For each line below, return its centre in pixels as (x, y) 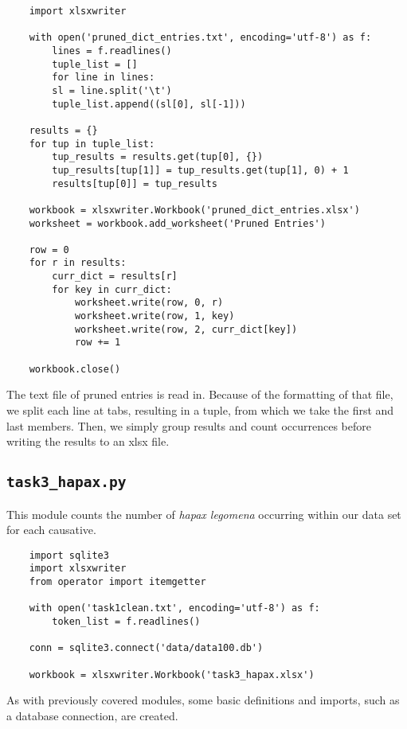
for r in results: (78, 263)
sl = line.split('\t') (112, 90)
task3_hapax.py (67, 482)
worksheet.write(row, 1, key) (155, 316)
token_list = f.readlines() (126, 622)
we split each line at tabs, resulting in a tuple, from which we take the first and (200, 409)
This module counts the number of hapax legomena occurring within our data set (204, 514)
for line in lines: (104, 78)
